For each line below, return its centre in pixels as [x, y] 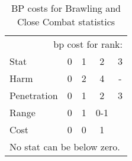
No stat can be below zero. [65, 147]
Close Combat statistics [66, 22]
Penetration [34, 95]
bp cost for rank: [88, 44]
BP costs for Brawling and [66, 8]
